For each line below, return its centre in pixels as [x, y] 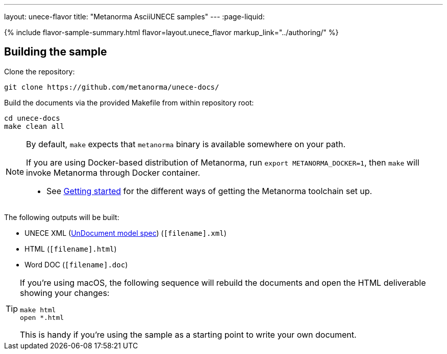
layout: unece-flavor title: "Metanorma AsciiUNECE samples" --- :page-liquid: [134, 17]
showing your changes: [65, 293]
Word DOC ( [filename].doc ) [76, 264]
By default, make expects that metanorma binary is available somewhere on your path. [186, 144]
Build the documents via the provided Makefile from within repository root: [129, 102]
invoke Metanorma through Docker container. [113, 172]
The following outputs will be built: [62, 217]
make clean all [34, 126]
